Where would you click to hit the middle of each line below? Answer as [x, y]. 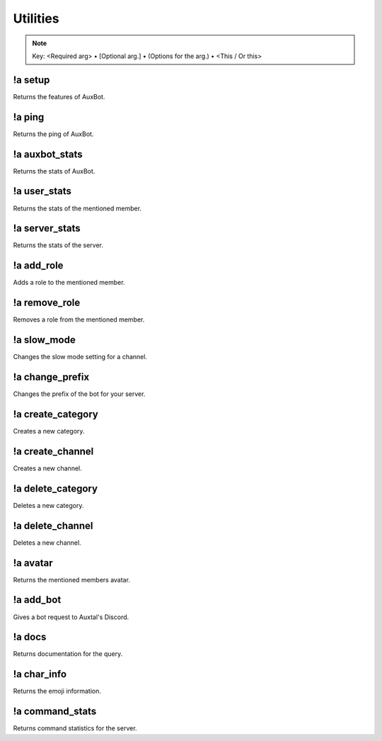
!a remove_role [47, 303]
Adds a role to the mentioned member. [69, 283]
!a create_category [56, 414]
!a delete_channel [53, 525]
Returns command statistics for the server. [75, 728]
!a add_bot [37, 600]
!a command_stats [55, 712]
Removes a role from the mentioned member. [79, 319]
